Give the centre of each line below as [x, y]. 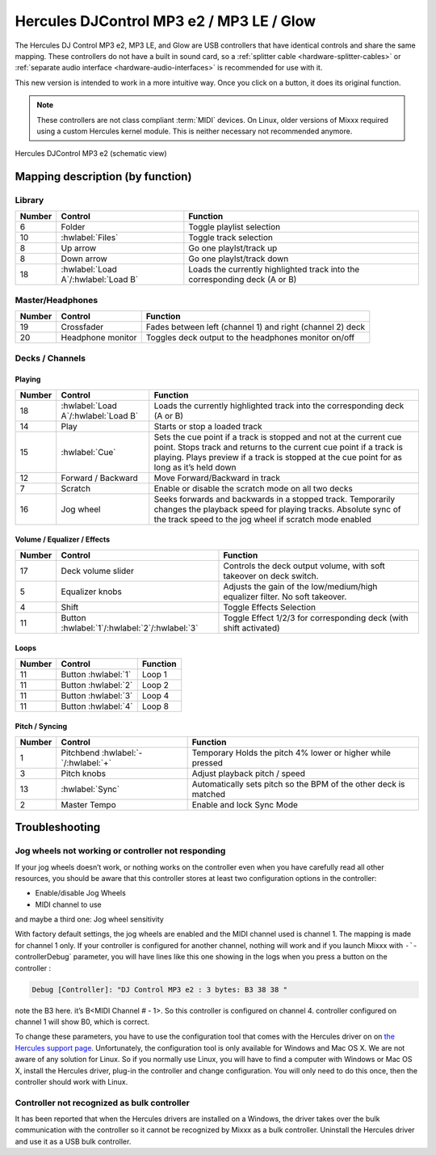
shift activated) [252, 628]
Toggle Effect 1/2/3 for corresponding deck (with [316, 618]
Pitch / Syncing [41, 727]
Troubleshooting [58, 827]
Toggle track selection [231, 238]
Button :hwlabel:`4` [97, 706]
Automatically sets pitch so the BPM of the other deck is [298, 784]
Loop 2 [155, 685]
